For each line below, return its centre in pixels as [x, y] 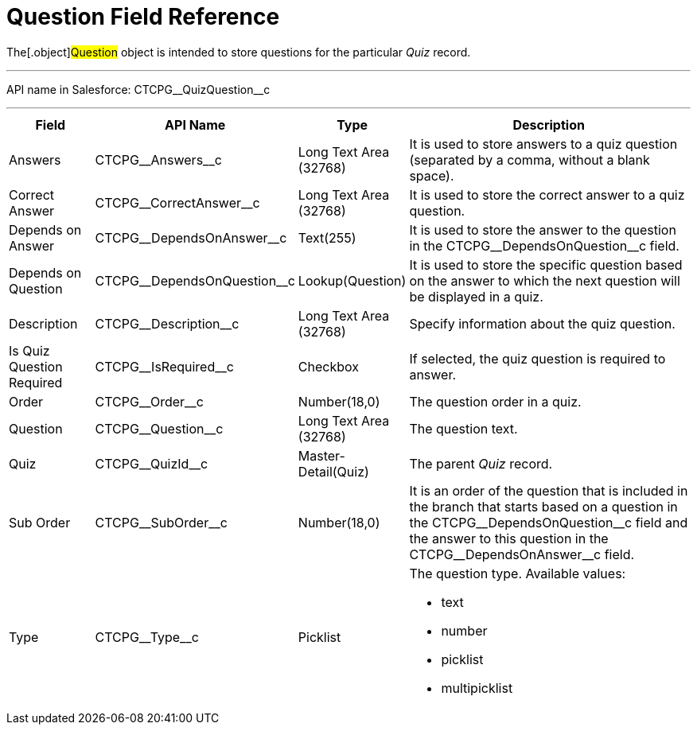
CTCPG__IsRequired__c [164, 366]
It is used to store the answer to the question [543, 229]
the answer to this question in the [509, 538]
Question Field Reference [143, 17]
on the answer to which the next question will [545, 280]
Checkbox [328, 366]
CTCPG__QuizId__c [152, 463]
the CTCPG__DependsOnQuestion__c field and [549, 522]
